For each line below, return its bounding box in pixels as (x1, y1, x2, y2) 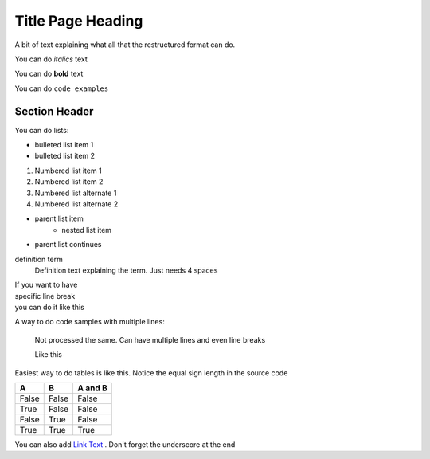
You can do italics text (14, 54, 88, 64)
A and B (77, 382, 107, 394)
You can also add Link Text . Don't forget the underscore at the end (14, 440, 236, 449)
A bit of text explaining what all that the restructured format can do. (14, 40, 236, 49)
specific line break (14, 291, 76, 300)
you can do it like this (14, 303, 85, 312)
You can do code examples (14, 84, 109, 93)
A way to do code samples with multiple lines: (14, 317, 165, 327)
